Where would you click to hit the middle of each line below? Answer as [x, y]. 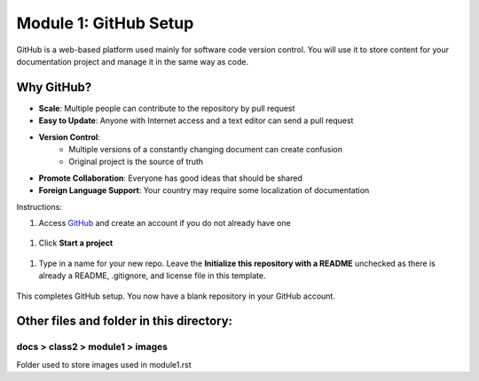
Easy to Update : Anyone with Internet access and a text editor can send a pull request [196, 121]
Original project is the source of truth [136, 162]
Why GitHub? [54, 87]
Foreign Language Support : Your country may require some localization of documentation [204, 190]
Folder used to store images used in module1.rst [104, 364]
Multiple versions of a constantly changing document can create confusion [206, 150]
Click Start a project [76, 243]
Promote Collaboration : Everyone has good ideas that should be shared [171, 178]
